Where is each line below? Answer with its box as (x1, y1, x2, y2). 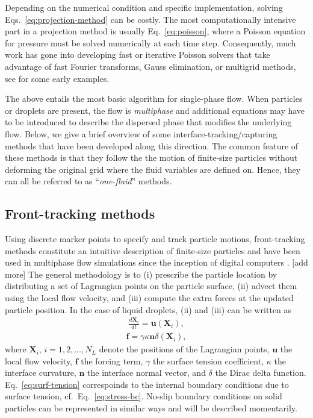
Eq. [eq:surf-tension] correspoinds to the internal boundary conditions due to (5, 378, 289, 390)
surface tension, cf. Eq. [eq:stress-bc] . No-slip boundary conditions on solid (5, 390, 282, 402)
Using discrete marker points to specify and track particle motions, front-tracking (5, 232, 305, 245)
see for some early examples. (5, 72, 110, 84)
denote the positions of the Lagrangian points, (99, 343, 270, 355)
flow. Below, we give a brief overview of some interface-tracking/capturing (5, 127, 277, 140)
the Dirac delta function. (215, 366, 306, 379)
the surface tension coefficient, (152, 354, 264, 367)
